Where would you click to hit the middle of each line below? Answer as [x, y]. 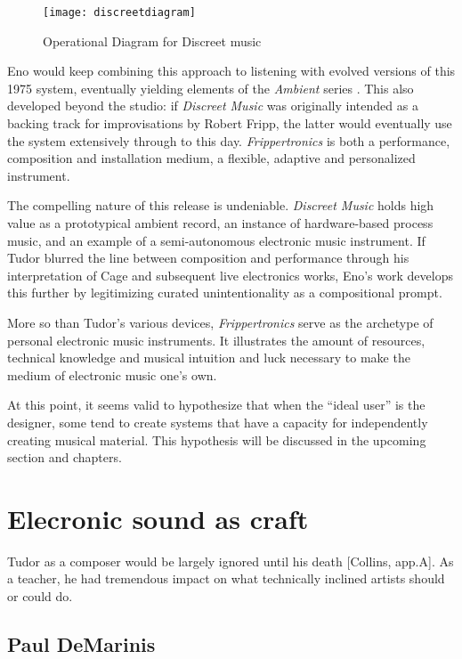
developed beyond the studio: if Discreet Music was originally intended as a [213, 106]
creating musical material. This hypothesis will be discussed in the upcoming [217, 439]
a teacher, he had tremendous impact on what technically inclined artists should [226, 578]
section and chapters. [65, 457]
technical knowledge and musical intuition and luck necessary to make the [209, 358]
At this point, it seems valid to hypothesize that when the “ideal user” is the [216, 405]
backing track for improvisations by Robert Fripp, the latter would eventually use [230, 123]
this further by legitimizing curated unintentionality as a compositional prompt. [225, 293]
